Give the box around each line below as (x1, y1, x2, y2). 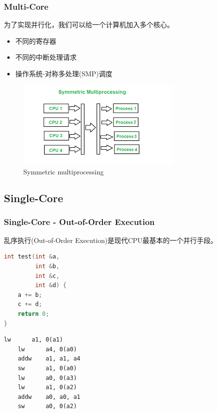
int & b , (35, 262, 60, 270)
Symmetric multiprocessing (23, 167, 104, 177)
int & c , (35, 272, 60, 279)
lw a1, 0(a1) (4, 336, 63, 344)
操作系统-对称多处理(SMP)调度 (15, 69, 113, 78)
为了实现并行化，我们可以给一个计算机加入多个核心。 (4, 19, 174, 30)
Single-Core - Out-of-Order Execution (4, 216, 155, 228)
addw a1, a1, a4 (17, 355, 81, 362)
